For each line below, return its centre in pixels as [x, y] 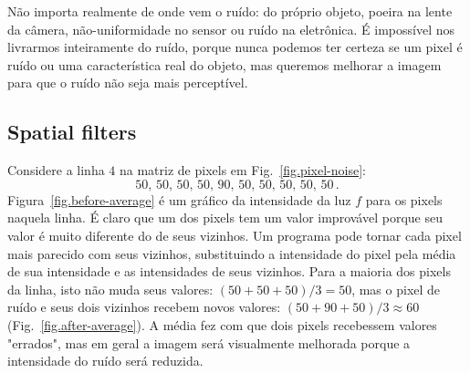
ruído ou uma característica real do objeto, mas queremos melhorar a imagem [225, 64]
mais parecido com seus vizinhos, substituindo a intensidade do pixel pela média [232, 253]
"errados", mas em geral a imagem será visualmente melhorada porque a [209, 342]
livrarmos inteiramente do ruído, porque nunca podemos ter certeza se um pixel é [235, 47]
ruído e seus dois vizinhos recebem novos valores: [144, 307]
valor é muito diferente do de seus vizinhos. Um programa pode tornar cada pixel [235, 235]
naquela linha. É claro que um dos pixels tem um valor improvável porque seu [225, 218]
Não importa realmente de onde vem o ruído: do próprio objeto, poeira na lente [230, 11]
